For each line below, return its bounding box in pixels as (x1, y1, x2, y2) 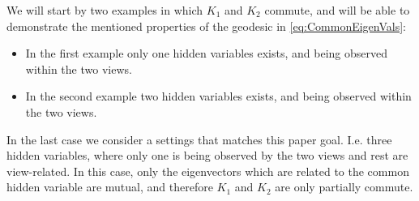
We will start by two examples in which (6, 2, 203, 18)
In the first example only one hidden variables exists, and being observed (25, 45, 387, 62)
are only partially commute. (275, 178, 413, 195)
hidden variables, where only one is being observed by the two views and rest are (6, 147, 408, 164)
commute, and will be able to (264, 2, 410, 18)
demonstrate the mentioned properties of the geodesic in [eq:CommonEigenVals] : (6, 17, 406, 34)
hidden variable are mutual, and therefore (6, 178, 213, 195)
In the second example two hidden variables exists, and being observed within (25, 88, 412, 105)
